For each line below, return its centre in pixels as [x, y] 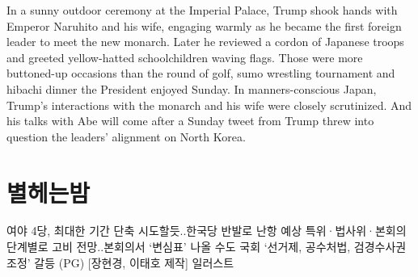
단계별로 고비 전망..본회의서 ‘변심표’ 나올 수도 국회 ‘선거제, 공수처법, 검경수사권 [207, 247]
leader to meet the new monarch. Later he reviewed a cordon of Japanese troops [205, 42]
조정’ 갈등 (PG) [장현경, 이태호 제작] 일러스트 [120, 262]
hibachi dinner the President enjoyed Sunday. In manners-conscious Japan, [192, 88]
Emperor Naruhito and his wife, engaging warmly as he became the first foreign [204, 25]
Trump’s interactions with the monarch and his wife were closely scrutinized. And [209, 105]
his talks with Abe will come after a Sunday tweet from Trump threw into [190, 121]
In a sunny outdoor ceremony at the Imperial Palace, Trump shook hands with [202, 10]
